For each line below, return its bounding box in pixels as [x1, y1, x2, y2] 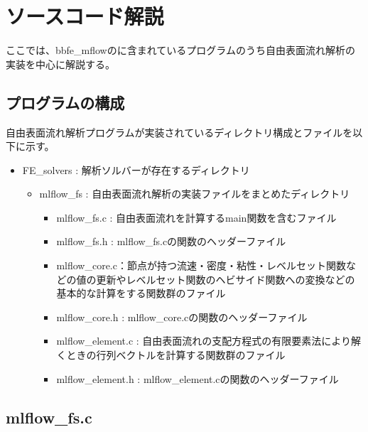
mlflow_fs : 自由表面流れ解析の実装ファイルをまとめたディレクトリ [39, 186, 350, 201]
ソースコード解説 [6, 1, 164, 31]
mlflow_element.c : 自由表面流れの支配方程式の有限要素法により [56, 333, 352, 348]
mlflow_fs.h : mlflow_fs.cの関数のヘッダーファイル [56, 234, 286, 249]
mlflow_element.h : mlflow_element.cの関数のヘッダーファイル [56, 371, 339, 386]
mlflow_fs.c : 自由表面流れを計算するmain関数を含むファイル [56, 210, 337, 225]
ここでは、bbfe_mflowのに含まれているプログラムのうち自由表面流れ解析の [6, 43, 355, 58]
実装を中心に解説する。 [6, 56, 115, 71]
